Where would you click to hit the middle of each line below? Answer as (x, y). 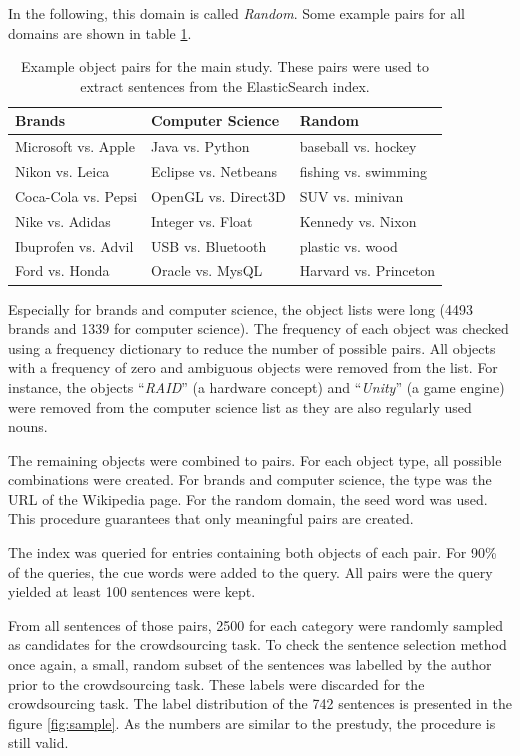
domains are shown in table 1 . (100, 32)
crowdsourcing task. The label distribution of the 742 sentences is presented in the (260, 703)
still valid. (38, 742)
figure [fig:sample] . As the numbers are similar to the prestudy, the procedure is (252, 722)
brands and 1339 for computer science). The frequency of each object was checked (258, 328)
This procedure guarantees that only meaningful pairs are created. (211, 518)
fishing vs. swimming (363, 171)
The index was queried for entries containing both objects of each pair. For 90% (252, 552)
